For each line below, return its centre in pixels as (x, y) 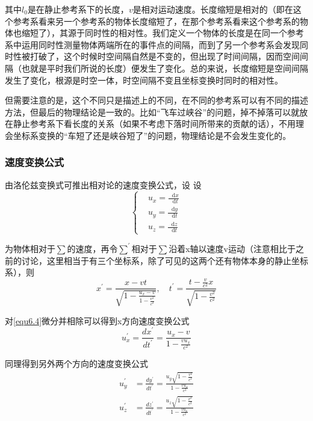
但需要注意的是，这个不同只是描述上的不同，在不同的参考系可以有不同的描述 (156, 100)
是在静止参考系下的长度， (78, 9)
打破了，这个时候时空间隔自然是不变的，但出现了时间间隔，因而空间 (165, 56)
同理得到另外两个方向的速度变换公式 (76, 364)
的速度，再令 (92, 248)
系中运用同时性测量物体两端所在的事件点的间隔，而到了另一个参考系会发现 (152, 44)
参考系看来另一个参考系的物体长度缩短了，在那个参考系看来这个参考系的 (156, 21)
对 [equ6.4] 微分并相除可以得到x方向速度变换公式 (97, 320)
